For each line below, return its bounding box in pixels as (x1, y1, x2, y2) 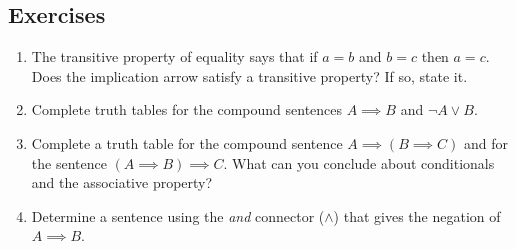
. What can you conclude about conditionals (223, 152, 495, 173)
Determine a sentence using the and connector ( (31, 205, 325, 226)
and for (463, 132, 508, 153)
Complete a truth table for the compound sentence (31, 132, 343, 153)
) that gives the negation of (333, 205, 501, 226)
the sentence (31, 152, 107, 173)
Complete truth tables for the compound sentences (31, 99, 343, 120)
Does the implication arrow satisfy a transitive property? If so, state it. (31, 65, 468, 86)
